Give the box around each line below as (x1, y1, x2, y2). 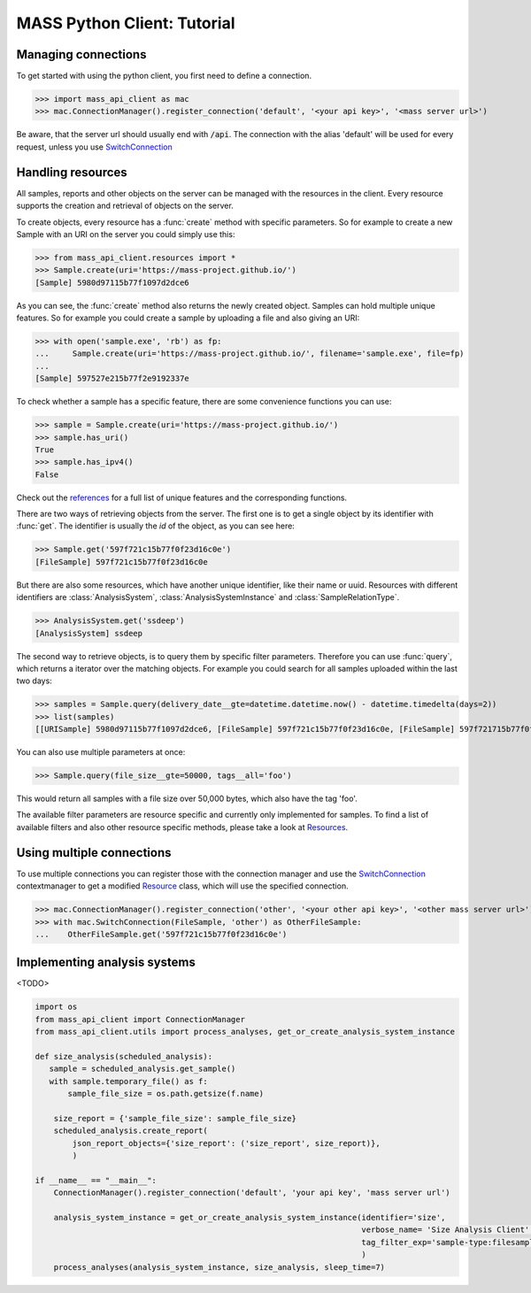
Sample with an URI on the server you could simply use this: (16, 228, 235, 239)
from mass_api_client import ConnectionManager (35, 1014, 245, 1024)
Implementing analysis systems (16, 955, 196, 970)
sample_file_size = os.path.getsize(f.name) (67, 1089, 265, 1099)
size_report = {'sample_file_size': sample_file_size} (53, 1113, 296, 1123)
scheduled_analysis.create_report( (53, 1126, 208, 1136)
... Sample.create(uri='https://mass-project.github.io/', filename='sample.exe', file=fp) (35, 349, 465, 358)
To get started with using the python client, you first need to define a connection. (16, 71, 312, 81)
